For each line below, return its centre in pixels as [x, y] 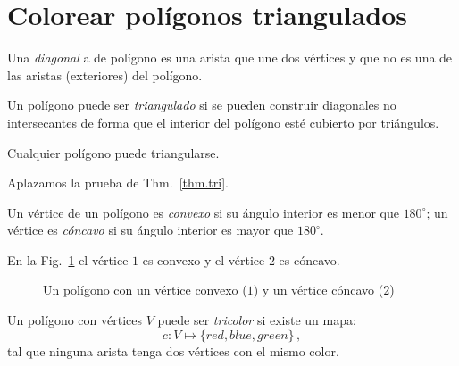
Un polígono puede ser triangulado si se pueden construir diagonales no [202, 105]
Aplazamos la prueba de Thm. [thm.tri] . [118, 183]
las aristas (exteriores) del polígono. [105, 75]
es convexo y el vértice [204, 259]
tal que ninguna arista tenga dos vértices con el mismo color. [173, 350]
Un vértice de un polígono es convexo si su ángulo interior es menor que [203, 212]
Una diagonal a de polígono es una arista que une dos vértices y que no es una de [230, 58]
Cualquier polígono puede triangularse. [113, 152]
